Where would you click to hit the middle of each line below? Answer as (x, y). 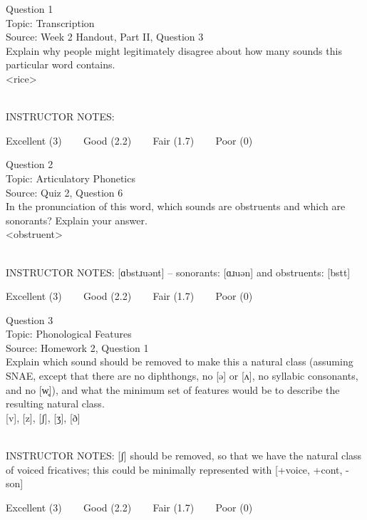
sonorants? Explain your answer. (77, 220)
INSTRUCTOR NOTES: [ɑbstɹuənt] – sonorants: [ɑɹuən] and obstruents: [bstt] (178, 272)
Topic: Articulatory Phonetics (71, 178)
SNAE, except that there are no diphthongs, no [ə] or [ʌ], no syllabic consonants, (182, 376)
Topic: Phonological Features (69, 334)
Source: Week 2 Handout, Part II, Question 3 (105, 37)
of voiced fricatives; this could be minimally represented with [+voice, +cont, (174, 469)
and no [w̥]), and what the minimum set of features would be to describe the (173, 389)
